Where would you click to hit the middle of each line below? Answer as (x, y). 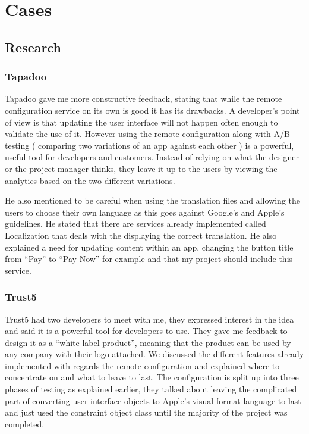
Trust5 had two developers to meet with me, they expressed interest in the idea (149, 319)
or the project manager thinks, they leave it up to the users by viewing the (141, 168)
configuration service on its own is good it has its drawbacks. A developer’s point (152, 110)
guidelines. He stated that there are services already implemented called (135, 224)
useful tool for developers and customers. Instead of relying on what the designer (152, 157)
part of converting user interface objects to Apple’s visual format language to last (153, 400)
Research (33, 47)
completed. (25, 424)
